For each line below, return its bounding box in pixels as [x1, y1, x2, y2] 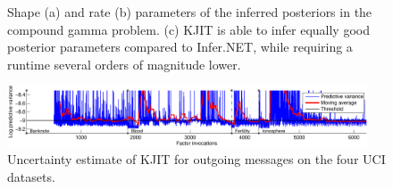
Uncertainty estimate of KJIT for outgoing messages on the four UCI [7, 150, 386, 168]
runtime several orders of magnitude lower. [7, 54, 241, 73]
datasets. [7, 168, 55, 185]
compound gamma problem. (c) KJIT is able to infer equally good [7, 20, 370, 38]
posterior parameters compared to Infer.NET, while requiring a [7, 37, 353, 56]
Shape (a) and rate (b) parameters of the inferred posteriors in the [7, 3, 372, 21]
